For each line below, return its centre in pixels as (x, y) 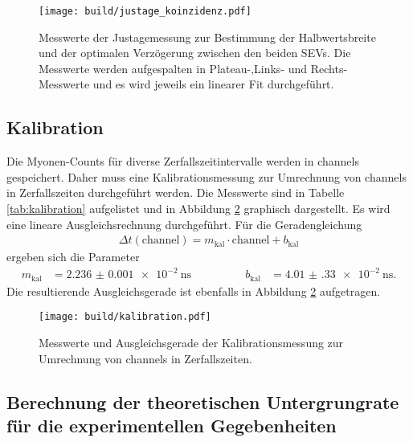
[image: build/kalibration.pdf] (125, 317)
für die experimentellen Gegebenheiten (172, 426)
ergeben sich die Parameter (73, 257)
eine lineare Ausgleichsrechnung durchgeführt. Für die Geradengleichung (184, 224)
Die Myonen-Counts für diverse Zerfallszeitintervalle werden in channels (183, 161)
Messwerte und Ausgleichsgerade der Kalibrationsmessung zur (191, 343)
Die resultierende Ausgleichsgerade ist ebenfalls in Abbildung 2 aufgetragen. (194, 291)
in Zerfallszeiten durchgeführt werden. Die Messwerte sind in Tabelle (176, 192)
